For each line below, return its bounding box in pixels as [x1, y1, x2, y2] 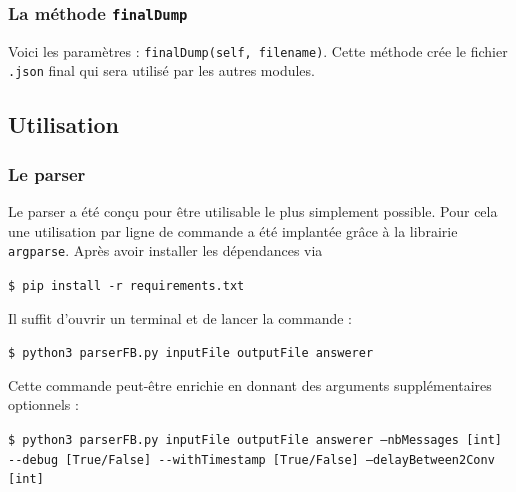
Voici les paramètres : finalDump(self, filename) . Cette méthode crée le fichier [8, 40, 508, 61]
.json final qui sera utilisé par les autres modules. [8, 60, 315, 81]
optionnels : [8, 394, 79, 415]
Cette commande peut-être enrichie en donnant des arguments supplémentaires [8, 374, 492, 395]
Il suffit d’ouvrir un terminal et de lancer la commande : [8, 307, 353, 328]
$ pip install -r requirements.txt [8, 278, 245, 293]
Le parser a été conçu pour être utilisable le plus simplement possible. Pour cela [8, 201, 498, 222]
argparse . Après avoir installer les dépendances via [8, 240, 323, 261]
